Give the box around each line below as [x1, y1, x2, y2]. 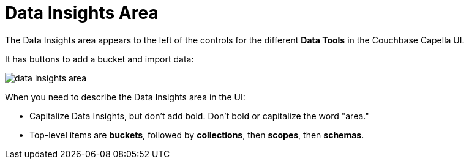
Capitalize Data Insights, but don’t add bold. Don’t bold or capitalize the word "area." [29, 110, 369, 121]
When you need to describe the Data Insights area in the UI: [5, 91, 246, 102]
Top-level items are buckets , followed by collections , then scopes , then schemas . [29, 129, 364, 140]
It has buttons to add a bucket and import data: [5, 53, 194, 64]
